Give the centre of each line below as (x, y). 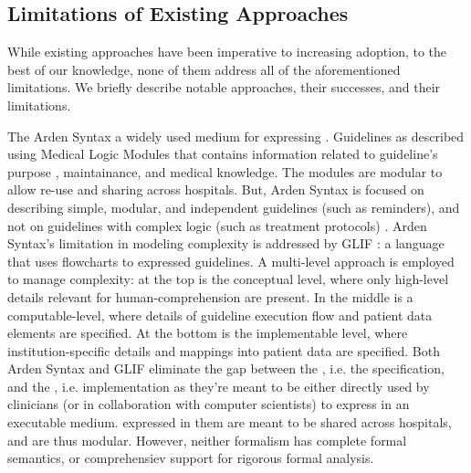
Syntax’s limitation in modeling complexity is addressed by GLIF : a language (226, 243)
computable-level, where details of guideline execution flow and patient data (220, 315)
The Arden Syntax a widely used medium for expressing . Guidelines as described (236, 136)
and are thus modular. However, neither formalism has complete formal (207, 440)
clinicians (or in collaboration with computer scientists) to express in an (209, 404)
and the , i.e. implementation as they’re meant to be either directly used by (219, 386)
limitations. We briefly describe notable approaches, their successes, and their (224, 87)
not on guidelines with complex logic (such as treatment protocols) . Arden (217, 225)
